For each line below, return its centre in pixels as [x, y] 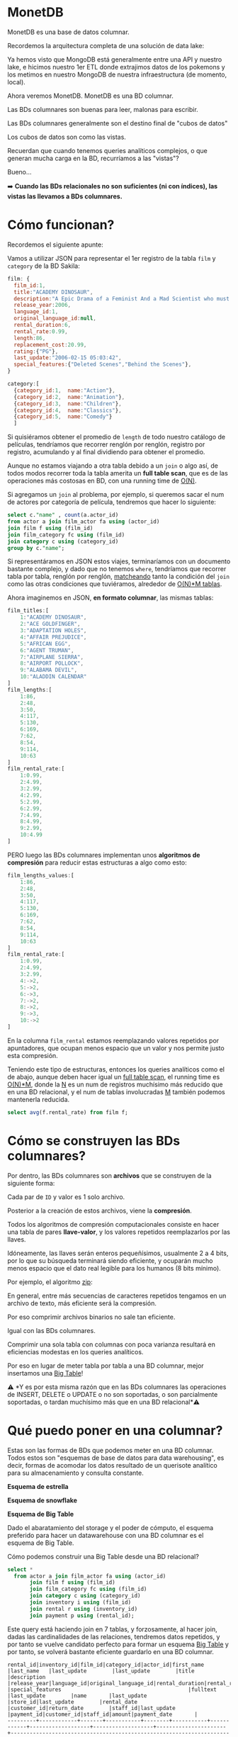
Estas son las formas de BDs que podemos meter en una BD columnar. [110, 1450]
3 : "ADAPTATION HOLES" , [53, 631]
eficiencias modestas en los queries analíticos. [75, 1351]
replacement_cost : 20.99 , [50, 344]
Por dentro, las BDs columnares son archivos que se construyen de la [109, 1175]
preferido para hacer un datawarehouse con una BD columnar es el [106, 1535]
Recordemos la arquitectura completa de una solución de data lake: [106, 45]
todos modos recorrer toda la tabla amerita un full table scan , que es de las [118, 473]
